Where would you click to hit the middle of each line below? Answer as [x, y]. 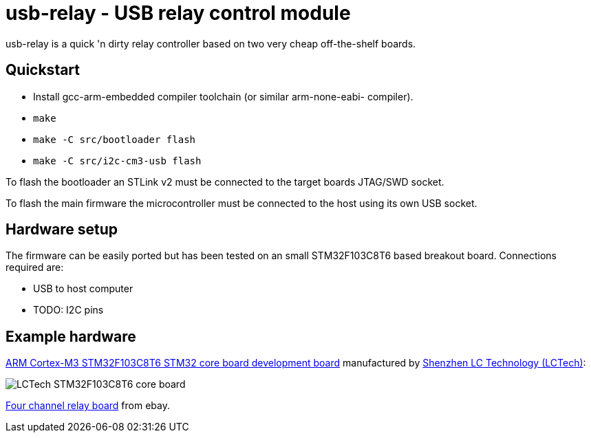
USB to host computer [83, 289]
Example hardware [71, 336]
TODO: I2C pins [68, 310]
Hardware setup [62, 230]
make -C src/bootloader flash [115, 139]
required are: [35, 267]
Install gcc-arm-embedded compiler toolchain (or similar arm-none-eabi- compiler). [223, 96]
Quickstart [43, 70]
